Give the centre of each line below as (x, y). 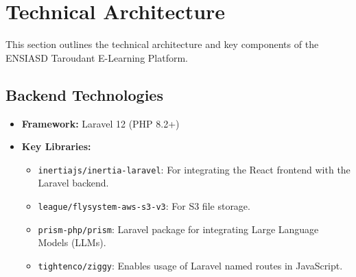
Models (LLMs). (72, 242)
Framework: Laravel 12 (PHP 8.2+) (100, 123)
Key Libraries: (56, 146)
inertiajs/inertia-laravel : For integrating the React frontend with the (194, 169)
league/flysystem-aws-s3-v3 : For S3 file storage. (144, 205)
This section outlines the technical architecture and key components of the (162, 44)
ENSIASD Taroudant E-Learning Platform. (97, 57)
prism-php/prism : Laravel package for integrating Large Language (178, 229)
